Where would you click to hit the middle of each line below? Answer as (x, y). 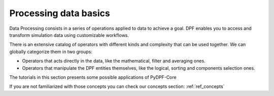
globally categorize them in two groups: (51, 52)
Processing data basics (60, 13)
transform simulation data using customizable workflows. (69, 35)
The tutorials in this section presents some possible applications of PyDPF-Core (93, 77)
